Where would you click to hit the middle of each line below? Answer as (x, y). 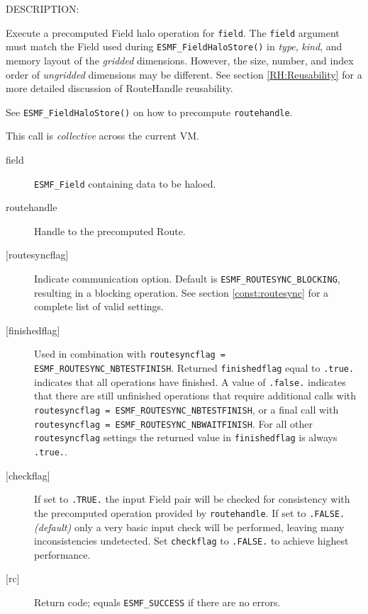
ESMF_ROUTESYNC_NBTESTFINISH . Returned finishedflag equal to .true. (194, 368)
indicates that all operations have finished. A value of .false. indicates (190, 381)
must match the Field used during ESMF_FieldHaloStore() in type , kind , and (174, 46)
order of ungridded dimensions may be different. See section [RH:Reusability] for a (184, 74)
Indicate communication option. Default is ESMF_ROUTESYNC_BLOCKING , (187, 278)
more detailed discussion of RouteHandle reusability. (119, 88)
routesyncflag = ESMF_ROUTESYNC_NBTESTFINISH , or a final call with (186, 409)
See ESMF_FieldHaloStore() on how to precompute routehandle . (149, 112)
